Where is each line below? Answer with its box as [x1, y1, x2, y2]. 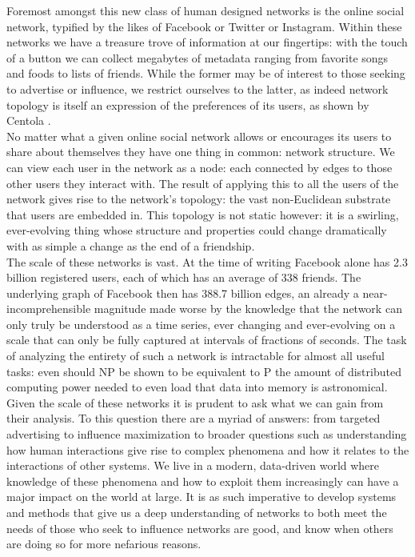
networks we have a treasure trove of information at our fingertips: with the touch [6, 34, 408, 50]
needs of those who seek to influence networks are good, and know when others [6, 519, 393, 536]
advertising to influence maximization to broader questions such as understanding [6, 426, 407, 443]
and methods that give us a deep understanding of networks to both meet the [6, 504, 387, 520]
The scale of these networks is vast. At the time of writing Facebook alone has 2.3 [6, 253, 408, 270]
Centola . [6, 112, 51, 129]
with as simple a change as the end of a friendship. [6, 237, 255, 254]
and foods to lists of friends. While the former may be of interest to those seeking [6, 65, 405, 82]
